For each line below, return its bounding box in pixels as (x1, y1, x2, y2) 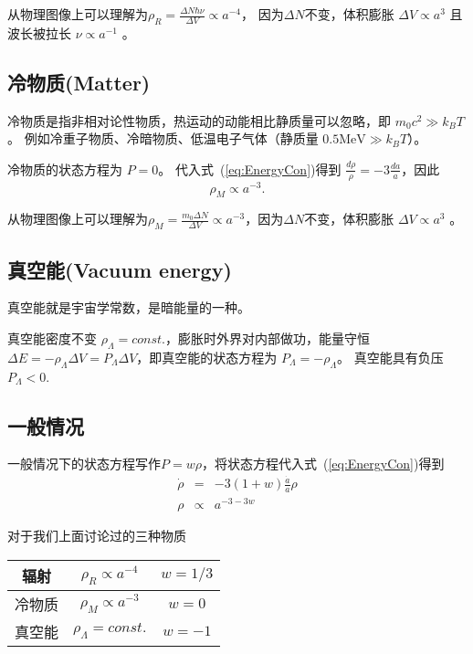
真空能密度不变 (7, 329, 97, 348)
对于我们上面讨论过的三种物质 (7, 526, 186, 545)
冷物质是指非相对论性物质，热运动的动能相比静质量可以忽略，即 (7, 111, 391, 130)
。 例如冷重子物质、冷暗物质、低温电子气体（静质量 (7, 129, 319, 148)
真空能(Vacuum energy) (7, 255, 232, 283)
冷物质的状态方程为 (7, 159, 122, 178)
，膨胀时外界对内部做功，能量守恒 (164, 329, 370, 348)
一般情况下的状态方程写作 (7, 454, 161, 473)
